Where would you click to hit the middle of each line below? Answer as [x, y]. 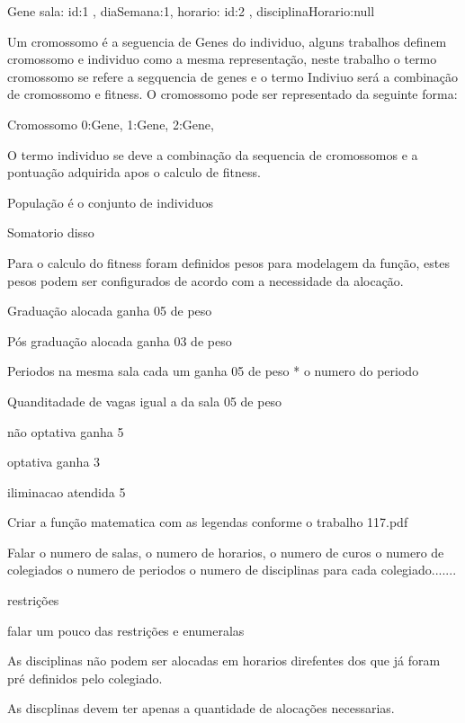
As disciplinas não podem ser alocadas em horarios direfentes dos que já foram [224, 661]
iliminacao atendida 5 [67, 491]
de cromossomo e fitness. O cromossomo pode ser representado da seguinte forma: [232, 94]
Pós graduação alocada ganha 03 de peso [120, 340]
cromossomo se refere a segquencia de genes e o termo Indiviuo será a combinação [233, 76]
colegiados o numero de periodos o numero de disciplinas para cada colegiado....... [232, 570]
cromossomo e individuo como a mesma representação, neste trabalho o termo [222, 59]
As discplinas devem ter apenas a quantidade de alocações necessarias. [201, 708]
